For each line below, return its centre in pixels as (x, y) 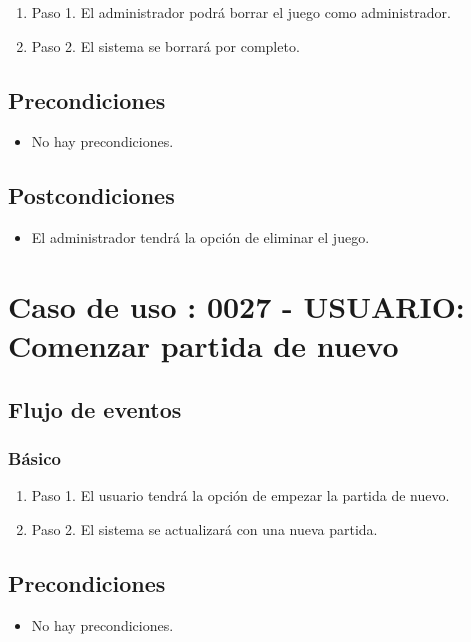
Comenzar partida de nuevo (203, 345)
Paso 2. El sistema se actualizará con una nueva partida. (204, 528)
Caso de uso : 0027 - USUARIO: (236, 305)
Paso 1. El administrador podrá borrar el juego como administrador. (241, 12)
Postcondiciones (91, 195)
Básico (34, 458)
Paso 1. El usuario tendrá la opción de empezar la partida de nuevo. (240, 495)
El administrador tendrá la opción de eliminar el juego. (200, 237)
